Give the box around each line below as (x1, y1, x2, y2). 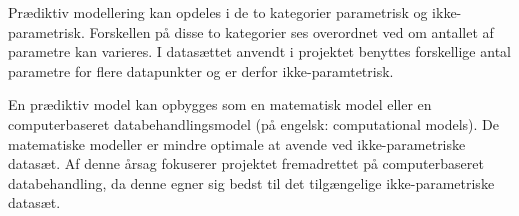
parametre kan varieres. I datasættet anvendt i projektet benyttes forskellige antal (8, 41, 511, 62)
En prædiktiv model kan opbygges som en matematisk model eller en (8, 94, 432, 115)
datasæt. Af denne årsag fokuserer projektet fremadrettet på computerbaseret (8, 153, 484, 174)
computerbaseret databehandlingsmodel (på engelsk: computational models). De (8, 113, 499, 134)
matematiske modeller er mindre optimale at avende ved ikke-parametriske (8, 133, 466, 154)
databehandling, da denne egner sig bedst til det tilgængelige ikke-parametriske (8, 172, 495, 193)
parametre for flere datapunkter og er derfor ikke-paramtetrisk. (8, 60, 394, 81)
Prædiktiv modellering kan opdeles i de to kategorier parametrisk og (8, 2, 428, 22)
